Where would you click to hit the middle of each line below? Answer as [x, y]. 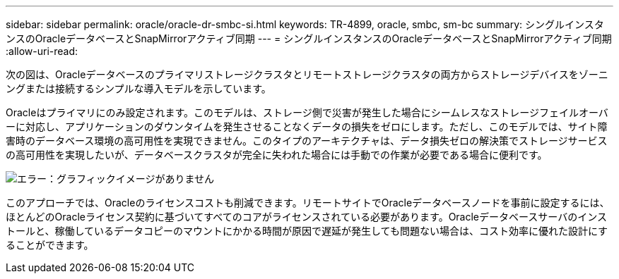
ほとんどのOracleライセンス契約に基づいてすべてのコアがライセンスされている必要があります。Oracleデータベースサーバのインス [306, 217]
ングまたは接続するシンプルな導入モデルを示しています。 [138, 88]
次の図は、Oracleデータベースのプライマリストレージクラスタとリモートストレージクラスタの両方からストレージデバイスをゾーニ [307, 74]
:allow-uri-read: [42, 51]
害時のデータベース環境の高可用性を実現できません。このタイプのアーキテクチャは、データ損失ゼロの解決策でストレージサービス [307, 141]
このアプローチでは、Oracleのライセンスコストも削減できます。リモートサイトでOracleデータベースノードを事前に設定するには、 [308, 203]
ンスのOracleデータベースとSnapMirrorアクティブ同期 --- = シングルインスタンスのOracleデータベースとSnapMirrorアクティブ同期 [309, 38]
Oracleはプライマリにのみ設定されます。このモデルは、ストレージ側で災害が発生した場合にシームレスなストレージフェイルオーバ [307, 112]
